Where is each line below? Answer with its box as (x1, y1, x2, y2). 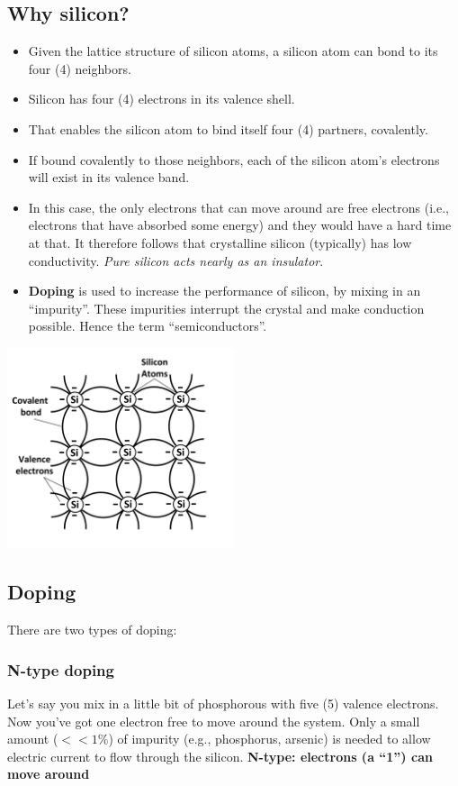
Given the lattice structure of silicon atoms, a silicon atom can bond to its (28, 41, 438, 60)
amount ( (7, 729, 58, 748)
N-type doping (7, 658, 114, 681)
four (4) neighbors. (28, 59, 131, 78)
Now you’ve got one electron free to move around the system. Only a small (7, 711, 420, 730)
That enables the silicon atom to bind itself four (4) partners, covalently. (28, 119, 428, 138)
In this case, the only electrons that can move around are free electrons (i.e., (28, 197, 449, 216)
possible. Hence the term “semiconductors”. (28, 316, 267, 335)
